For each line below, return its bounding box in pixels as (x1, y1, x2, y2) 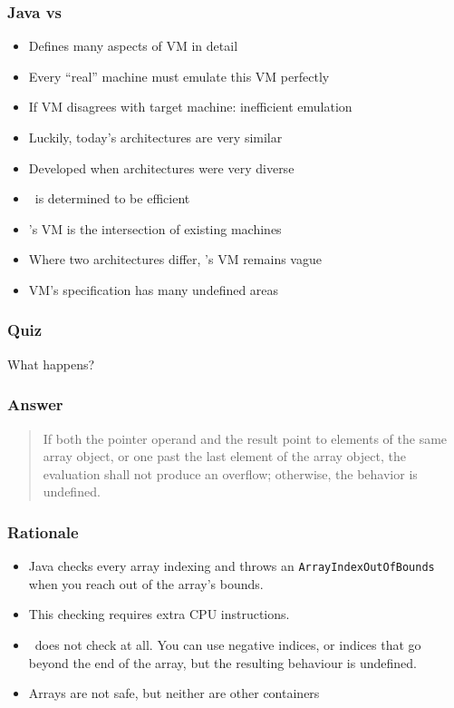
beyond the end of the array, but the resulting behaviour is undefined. (28, 653, 417, 672)
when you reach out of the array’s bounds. (28, 574, 264, 593)
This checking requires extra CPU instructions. (28, 605, 290, 624)
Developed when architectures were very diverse (28, 158, 295, 177)
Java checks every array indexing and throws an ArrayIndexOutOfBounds (28, 556, 435, 575)
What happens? (7, 354, 95, 373)
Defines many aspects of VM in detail (28, 36, 238, 55)
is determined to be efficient (34, 189, 190, 208)
